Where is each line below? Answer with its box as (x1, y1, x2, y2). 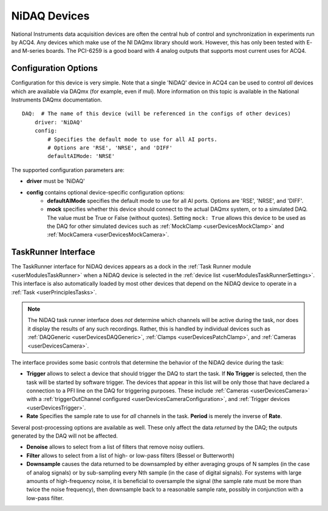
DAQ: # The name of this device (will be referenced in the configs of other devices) (22, 110, 292, 117)
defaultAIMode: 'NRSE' (47, 153, 115, 160)
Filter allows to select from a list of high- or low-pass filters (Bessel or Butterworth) (26, 451, 235, 459)
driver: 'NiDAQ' (34, 118, 83, 126)
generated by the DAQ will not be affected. (11, 432, 118, 440)
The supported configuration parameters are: (11, 166, 125, 173)
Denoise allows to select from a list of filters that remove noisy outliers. (26, 444, 205, 451)
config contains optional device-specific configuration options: (26, 188, 185, 196)
